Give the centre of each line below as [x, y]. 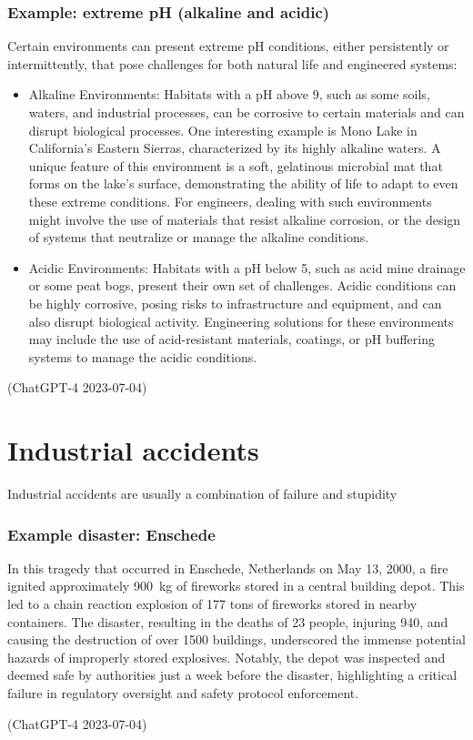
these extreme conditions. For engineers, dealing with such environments [230, 201]
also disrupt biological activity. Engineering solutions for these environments [241, 321]
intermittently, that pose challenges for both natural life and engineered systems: [232, 63]
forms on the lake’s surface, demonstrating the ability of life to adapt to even [243, 183]
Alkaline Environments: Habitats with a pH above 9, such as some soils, [229, 94]
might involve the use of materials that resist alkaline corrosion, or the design [245, 219]
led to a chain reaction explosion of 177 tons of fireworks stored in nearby [212, 604]
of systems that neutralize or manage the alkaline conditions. [199, 237]
